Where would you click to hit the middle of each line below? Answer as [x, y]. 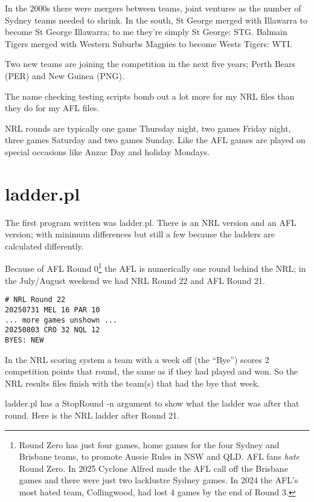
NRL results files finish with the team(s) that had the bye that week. [133, 383]
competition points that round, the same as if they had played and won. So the [152, 371]
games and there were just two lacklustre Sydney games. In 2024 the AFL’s [159, 480]
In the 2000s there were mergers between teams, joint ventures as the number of [153, 8]
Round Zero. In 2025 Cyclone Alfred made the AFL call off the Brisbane [153, 468]
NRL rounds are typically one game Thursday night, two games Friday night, [148, 128]
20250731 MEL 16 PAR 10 [53, 310]
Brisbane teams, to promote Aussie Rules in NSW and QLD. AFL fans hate [159, 456]
